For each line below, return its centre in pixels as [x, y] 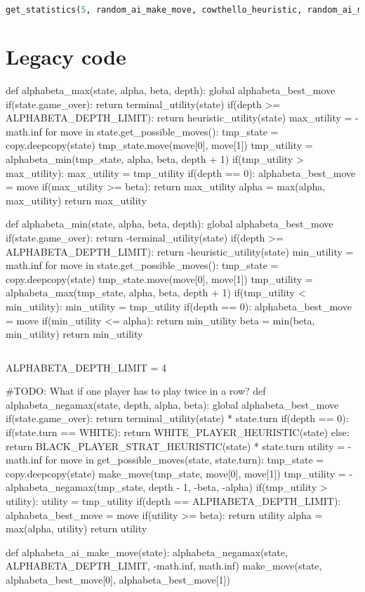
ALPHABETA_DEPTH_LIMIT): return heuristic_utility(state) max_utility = [179, 118]
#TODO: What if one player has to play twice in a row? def [136, 391]
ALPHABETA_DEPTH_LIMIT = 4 [86, 367]
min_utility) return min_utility [74, 334]
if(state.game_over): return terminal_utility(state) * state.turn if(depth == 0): [177, 418]
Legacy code [66, 57]
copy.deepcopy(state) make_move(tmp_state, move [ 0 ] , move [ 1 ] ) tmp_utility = [176, 473]
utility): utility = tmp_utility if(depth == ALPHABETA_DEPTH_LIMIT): [173, 501]
